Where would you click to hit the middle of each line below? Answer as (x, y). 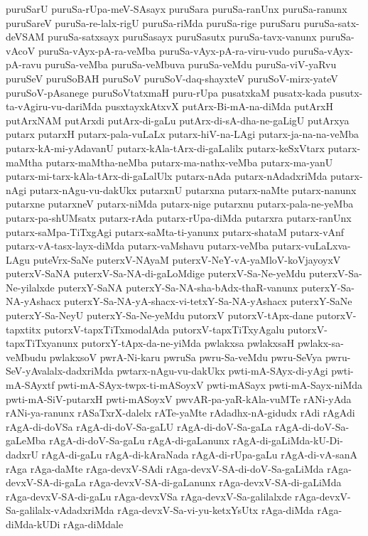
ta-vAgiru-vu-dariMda (54, 106)
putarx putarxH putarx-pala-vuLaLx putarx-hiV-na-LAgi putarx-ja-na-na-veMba (183, 134)
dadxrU (22, 454)
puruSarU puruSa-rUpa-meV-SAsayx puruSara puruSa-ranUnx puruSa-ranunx (177, 9)
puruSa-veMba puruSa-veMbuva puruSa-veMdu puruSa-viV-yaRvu (190, 64)
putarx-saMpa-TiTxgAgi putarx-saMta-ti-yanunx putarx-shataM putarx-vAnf (175, 231)
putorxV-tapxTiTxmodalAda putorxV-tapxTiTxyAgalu (164, 329)
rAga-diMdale (93, 524)
